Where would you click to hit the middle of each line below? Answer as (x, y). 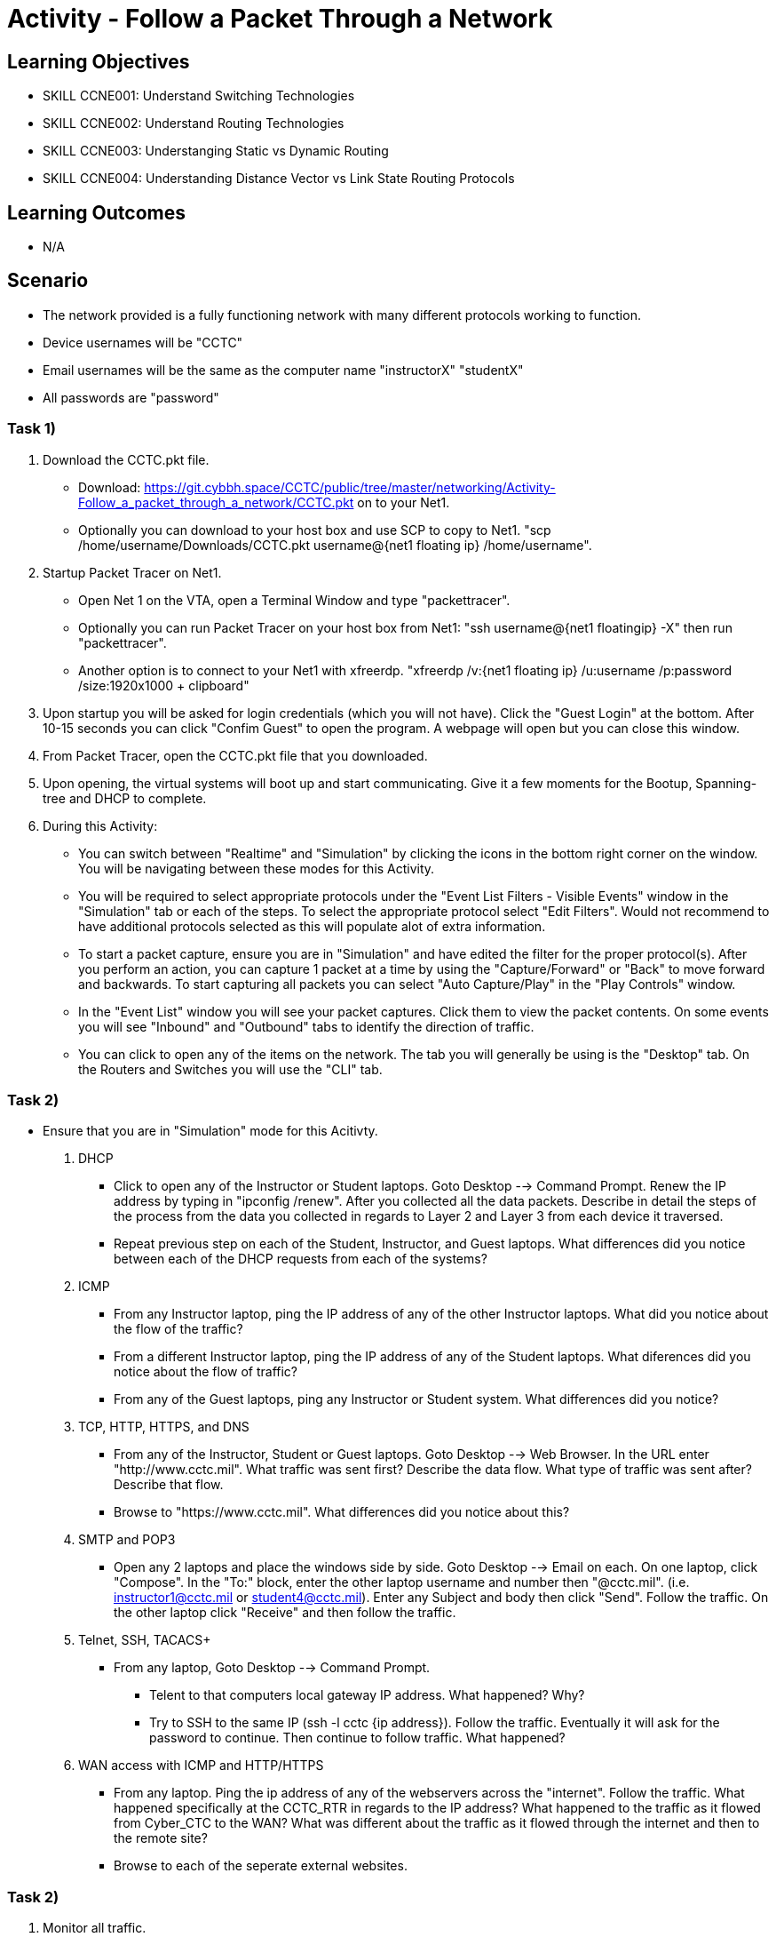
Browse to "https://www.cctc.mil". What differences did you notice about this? (342, 1512)
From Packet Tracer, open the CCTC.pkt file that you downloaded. (235, 755)
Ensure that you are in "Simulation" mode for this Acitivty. (210, 1131)
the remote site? (161, 1838)
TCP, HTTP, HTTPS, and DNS (164, 1427)
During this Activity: (100, 825)
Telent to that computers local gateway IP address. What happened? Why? (367, 1695)
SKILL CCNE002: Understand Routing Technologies (194, 124)
